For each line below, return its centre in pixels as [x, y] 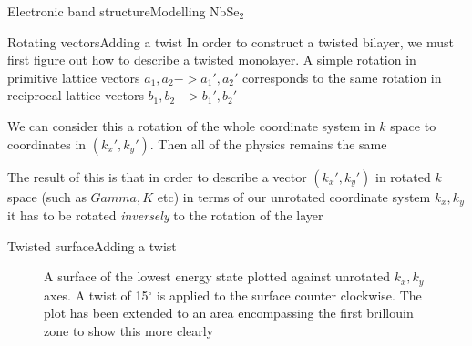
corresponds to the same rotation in [342, 77]
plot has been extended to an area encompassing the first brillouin [229, 313]
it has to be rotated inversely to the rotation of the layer [165, 215]
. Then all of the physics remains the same [268, 143]
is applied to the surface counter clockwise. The [289, 295]
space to [413, 125]
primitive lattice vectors [74, 77]
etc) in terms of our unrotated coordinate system [294, 196]
